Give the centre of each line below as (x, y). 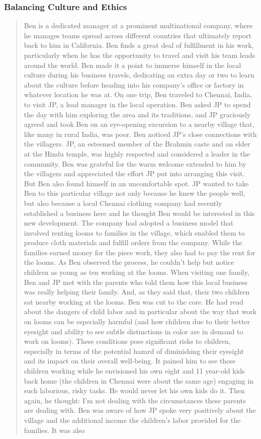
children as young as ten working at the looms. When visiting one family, (137, 272)
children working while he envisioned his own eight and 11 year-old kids (134, 371)
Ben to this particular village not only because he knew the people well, (135, 193)
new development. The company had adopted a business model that (129, 223)
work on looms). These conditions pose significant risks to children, (127, 341)
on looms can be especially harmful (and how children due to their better (137, 321)
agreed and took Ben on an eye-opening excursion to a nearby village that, (139, 124)
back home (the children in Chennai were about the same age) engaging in (139, 380)
